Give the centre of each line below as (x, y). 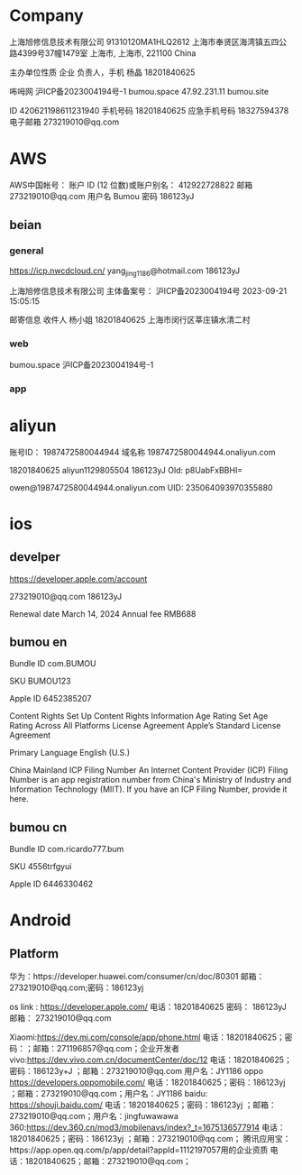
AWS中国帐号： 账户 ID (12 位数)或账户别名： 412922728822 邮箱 (131, 185)
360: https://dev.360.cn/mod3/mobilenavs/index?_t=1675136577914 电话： (147, 1127)
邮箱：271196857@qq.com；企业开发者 (106, 1049)
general (27, 251)
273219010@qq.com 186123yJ (66, 596)
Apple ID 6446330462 (51, 884)
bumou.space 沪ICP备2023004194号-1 (82, 364)
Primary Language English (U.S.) (70, 753)
